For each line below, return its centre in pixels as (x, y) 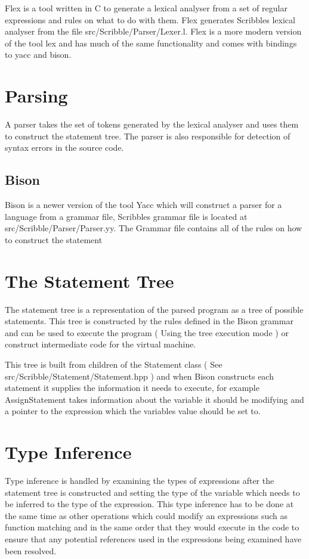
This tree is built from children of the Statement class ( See (114, 364)
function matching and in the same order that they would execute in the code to (152, 527)
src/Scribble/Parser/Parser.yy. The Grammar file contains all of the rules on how (154, 228)
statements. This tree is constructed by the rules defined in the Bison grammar (149, 321)
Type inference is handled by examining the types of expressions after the (140, 481)
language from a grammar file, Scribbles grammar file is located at (126, 216)
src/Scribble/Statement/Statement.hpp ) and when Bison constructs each (139, 376)
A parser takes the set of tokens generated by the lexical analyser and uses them (152, 124)
